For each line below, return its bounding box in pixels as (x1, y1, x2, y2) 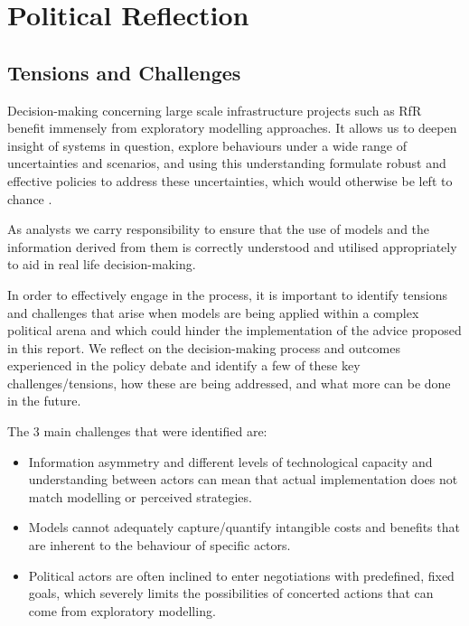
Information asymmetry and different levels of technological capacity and (28, 452, 433, 471)
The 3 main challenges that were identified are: (7, 422, 267, 441)
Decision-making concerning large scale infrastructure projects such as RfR (7, 100, 422, 119)
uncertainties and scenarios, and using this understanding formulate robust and (7, 154, 446, 173)
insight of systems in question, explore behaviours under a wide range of (7, 135, 408, 154)
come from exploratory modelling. (28, 601, 216, 620)
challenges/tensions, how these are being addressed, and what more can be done (7, 373, 451, 392)
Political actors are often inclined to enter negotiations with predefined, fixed (28, 565, 455, 584)
